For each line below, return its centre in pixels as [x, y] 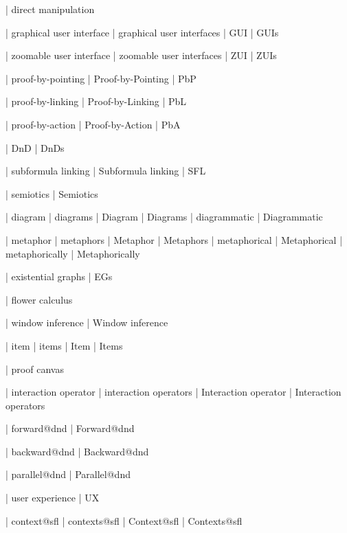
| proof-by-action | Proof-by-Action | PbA [93, 124]
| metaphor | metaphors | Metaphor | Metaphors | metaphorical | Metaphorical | [174, 239]
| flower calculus [39, 299]
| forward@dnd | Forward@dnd [70, 428]
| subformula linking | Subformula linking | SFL [106, 171]
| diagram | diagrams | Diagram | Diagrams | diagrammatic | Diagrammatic [164, 217]
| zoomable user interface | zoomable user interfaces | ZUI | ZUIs [141, 55]
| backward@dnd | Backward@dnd [77, 451]
